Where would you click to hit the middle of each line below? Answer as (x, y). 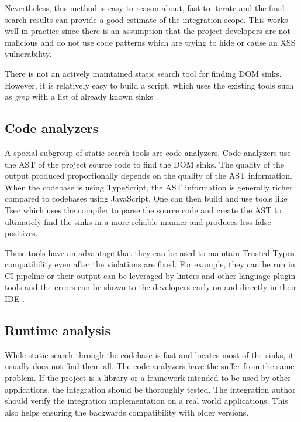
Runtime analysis (58, 330)
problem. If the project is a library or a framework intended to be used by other (148, 378)
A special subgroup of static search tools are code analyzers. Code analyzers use (148, 152)
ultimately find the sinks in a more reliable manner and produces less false (138, 221)
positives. (21, 233)
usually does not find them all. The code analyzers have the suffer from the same (150, 366)
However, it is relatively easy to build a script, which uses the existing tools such (149, 85)
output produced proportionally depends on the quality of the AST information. (148, 176)
